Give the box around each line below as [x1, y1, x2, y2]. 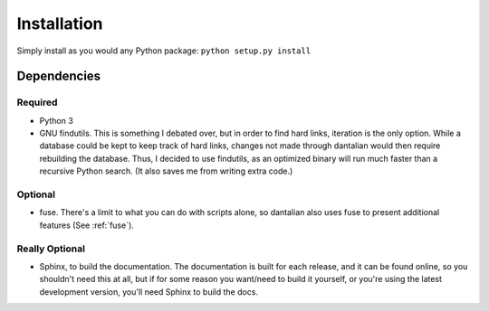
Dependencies [16, 69, 101, 84]
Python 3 [39, 115, 74, 126]
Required [16, 96, 58, 108]
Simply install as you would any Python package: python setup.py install [16, 45, 312, 56]
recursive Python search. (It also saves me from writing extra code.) [39, 165, 293, 176]
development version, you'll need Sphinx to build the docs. [39, 286, 258, 297]
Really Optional [16, 242, 86, 255]
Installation [16, 14, 103, 33]
